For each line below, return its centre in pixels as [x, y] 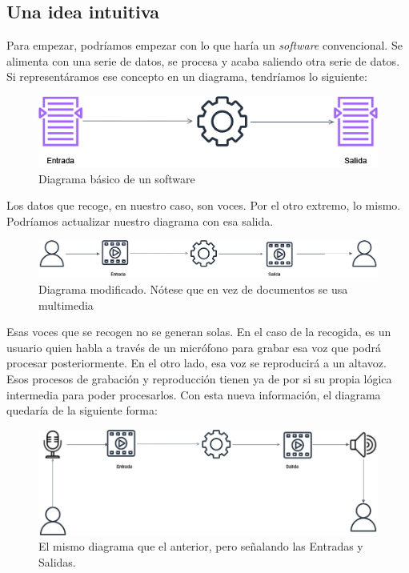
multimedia [66, 305]
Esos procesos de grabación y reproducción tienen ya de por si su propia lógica [199, 378]
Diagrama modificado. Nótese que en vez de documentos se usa [193, 289]
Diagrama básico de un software [117, 178]
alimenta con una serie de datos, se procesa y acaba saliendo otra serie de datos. [203, 60]
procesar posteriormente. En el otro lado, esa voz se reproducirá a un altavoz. [196, 363]
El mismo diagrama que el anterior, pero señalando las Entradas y [201, 546]
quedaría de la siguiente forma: [82, 410]
